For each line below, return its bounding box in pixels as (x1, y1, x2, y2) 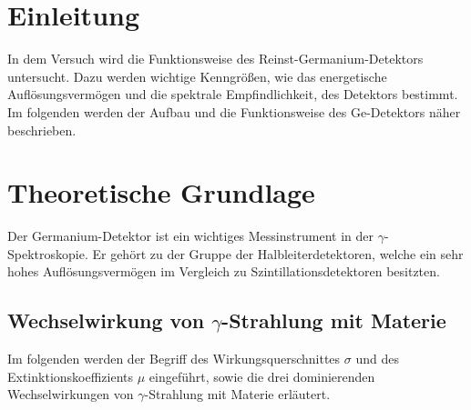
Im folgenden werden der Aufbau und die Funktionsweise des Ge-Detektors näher (7, 102, 461, 121)
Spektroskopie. (7, 244, 88, 263)
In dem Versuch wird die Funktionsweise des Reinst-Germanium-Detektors (7, 49, 424, 68)
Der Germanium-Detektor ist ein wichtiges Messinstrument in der (7, 226, 374, 245)
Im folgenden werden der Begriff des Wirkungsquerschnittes (7, 349, 341, 368)
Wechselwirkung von (7, 306, 205, 335)
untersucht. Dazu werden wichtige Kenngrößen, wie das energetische (7, 66, 387, 85)
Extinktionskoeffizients (7, 366, 134, 385)
